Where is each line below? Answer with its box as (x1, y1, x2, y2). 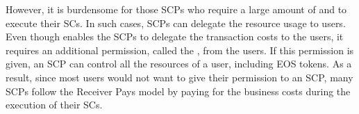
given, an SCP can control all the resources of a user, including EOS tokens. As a (6, 56, 352, 71)
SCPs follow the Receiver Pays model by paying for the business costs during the (6, 83, 351, 98)
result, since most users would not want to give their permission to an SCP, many (6, 70, 353, 84)
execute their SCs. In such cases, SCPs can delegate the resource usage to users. (6, 15, 346, 30)
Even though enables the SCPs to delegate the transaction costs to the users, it (6, 29, 344, 44)
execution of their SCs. (6, 97, 103, 112)
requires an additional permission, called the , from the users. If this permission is (6, 42, 354, 57)
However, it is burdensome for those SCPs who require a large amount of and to (6, 2, 347, 16)
